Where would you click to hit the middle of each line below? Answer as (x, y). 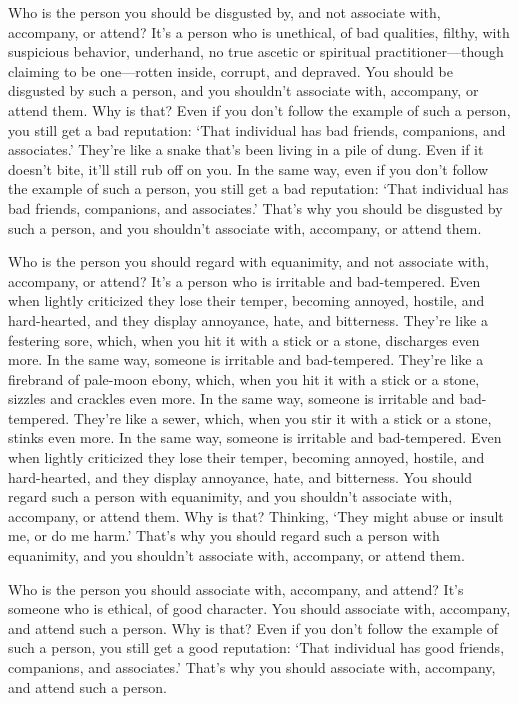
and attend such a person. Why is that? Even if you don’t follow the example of (253, 627)
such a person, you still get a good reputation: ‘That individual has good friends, (256, 647)
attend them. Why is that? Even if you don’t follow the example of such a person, (259, 109)
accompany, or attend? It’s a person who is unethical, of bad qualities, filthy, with (259, 31)
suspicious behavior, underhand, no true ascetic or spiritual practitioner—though (256, 51)
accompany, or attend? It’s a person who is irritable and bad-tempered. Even (244, 280)
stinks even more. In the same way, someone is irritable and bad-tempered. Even (255, 437)
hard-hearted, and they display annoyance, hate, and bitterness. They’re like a (248, 319)
